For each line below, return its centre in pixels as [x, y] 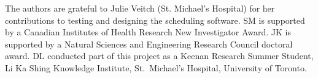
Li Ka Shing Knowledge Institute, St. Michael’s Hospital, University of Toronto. [156, 67]
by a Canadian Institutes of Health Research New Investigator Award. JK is [148, 32]
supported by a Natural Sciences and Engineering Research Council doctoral [149, 44]
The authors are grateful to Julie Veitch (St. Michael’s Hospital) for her [140, 8]
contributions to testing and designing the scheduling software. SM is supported [155, 20]
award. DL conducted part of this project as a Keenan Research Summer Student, [159, 56]
